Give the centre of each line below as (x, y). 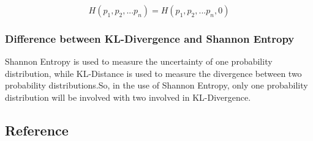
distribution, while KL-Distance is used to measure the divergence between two (153, 73)
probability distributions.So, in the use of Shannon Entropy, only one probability (156, 85)
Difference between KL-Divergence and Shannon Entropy (150, 38)
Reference (37, 130)
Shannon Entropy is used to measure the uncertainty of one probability (139, 61)
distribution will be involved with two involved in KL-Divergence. (128, 97)
